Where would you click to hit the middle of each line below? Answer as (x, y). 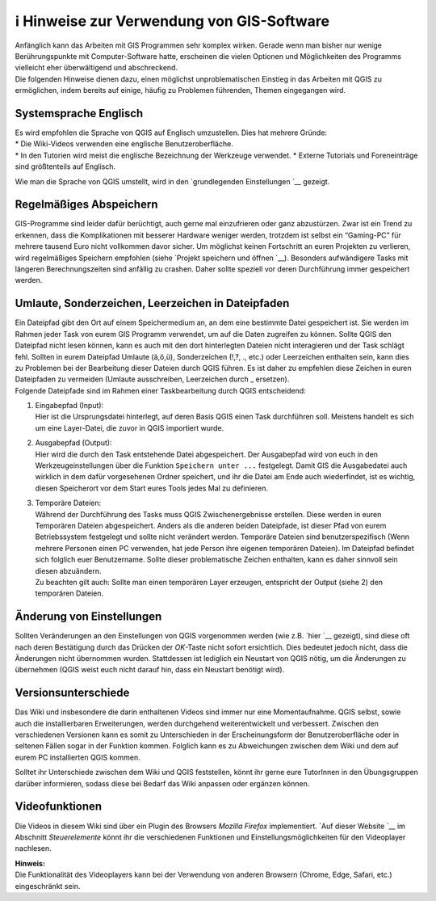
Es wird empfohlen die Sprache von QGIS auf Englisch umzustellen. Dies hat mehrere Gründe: (171, 133)
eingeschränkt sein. (48, 886)
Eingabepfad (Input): (69, 406)
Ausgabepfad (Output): (73, 443)
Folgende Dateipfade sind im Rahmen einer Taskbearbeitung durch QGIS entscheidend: (160, 390)
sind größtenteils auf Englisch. (65, 166)
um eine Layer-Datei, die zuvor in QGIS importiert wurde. (130, 427)
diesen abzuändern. (68, 570)
